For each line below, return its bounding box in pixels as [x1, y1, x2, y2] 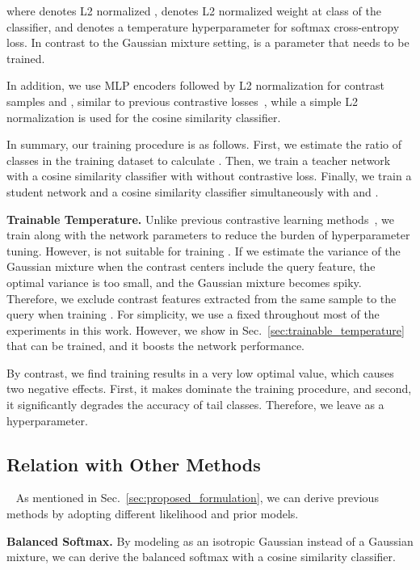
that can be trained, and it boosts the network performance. [6, 337, 304, 354]
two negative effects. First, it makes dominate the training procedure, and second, [6, 380, 412, 397]
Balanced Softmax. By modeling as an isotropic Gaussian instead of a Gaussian [6, 532, 414, 549]
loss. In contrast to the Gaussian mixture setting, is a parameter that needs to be [6, 34, 409, 51]
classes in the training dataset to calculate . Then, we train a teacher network [6, 151, 391, 168]
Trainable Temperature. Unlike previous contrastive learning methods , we [6, 210, 394, 227]
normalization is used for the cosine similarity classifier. [6, 108, 281, 125]
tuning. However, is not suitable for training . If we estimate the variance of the [6, 242, 401, 259]
